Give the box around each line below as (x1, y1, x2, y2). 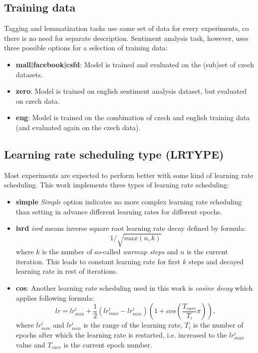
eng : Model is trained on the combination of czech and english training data (15, 112, 250, 123)
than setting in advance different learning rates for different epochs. (15, 206, 222, 216)
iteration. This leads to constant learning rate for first (15, 256, 181, 266)
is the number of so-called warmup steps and (42, 246, 178, 257)
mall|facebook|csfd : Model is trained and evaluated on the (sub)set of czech (15, 59, 255, 69)
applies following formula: (15, 292, 94, 303)
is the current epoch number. (63, 339, 152, 350)
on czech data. (15, 95, 60, 106)
